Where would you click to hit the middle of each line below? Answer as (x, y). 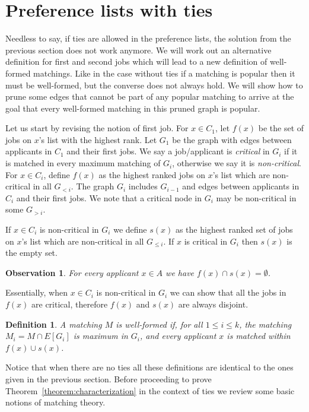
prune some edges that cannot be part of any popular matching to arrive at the (150, 96)
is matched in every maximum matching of (83, 163)
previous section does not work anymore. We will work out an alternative (138, 50)
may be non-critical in (256, 197)
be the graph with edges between (232, 139)
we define (130, 229)
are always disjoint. (213, 304)
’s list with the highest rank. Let (98, 139)
